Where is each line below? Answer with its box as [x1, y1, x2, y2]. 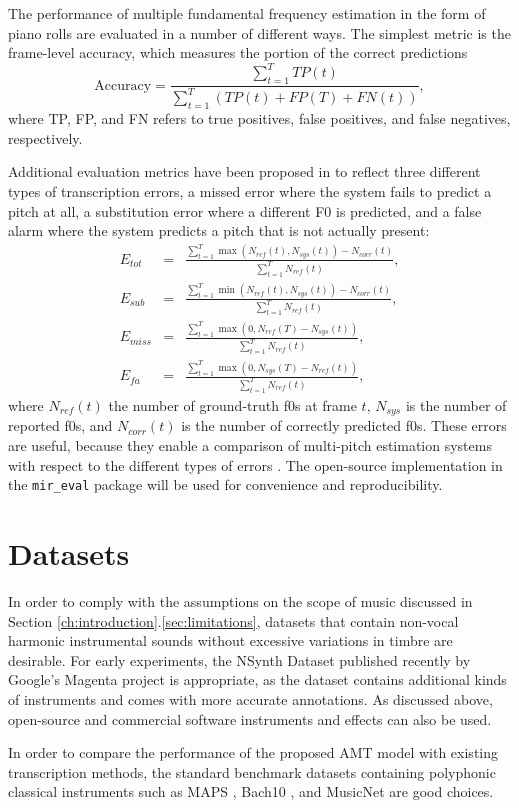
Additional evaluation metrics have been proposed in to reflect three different [8, 161, 481, 182]
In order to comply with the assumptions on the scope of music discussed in [8, 591, 473, 612]
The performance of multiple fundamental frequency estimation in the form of [8, 3, 486, 23]
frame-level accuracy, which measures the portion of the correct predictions [8, 42, 468, 63]
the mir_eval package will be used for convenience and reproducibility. [8, 474, 443, 495]
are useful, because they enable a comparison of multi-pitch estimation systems [8, 435, 492, 456]
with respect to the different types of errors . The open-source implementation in [8, 454, 503, 475]
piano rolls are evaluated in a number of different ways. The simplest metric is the [8, 22, 511, 43]
